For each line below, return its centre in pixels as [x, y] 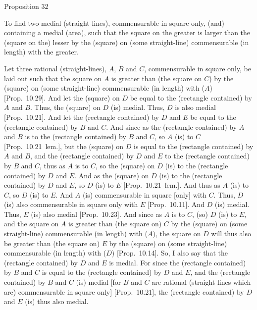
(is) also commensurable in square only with [71, 204]
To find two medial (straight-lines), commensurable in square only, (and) [114, 23]
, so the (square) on [125, 165]
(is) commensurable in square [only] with [144, 194]
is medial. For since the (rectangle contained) [178, 262]
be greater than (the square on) [52, 243]
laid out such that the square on [53, 78]
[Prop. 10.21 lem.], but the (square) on [64, 146]
